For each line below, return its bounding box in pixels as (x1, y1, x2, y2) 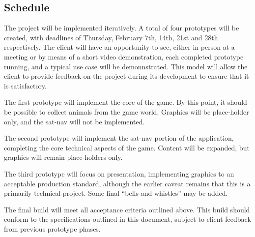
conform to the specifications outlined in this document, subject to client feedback (4, 214, 251, 224)
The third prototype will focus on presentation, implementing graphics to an (4, 168, 234, 178)
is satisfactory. (4, 80, 47, 90)
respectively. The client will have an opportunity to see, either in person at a (4, 42, 235, 52)
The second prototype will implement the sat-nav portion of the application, (4, 133, 234, 143)
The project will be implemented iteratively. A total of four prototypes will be (4, 23, 239, 33)
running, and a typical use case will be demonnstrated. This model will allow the (4, 61, 248, 71)
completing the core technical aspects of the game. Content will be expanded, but (4, 142, 250, 152)
